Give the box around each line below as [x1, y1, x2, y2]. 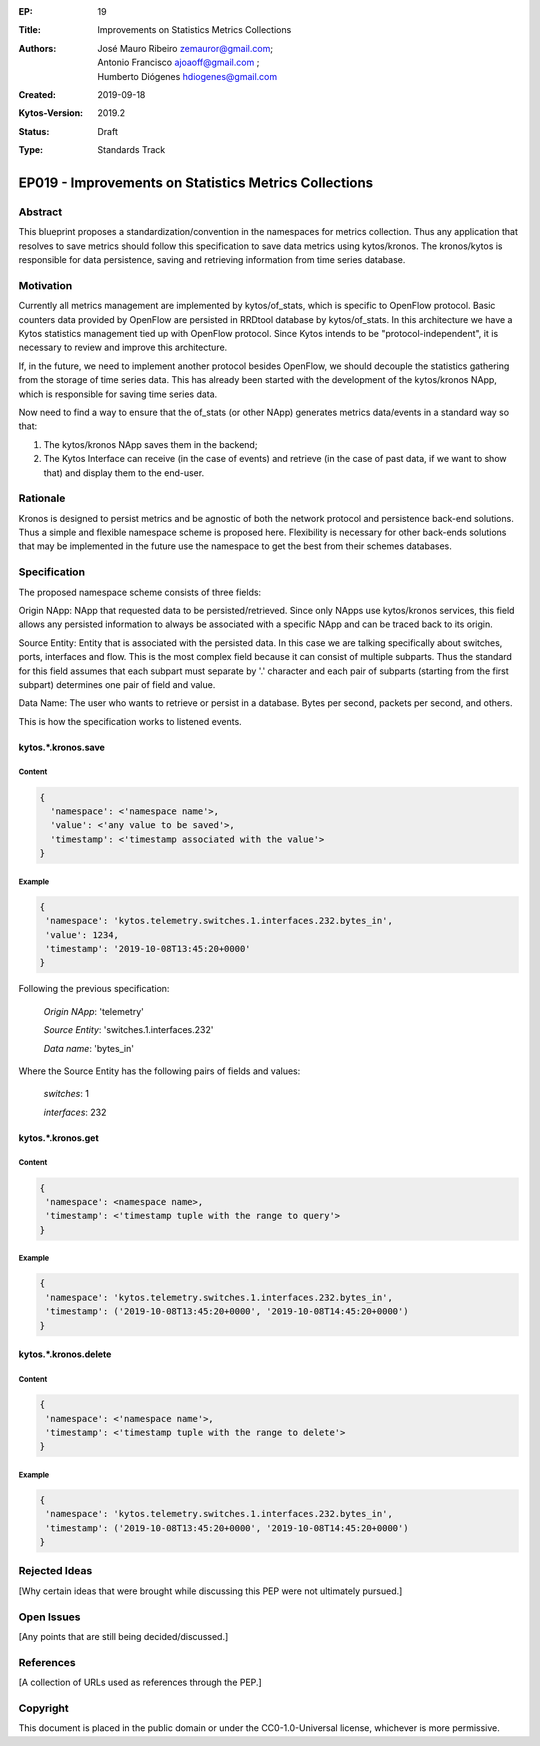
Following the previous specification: [18, 983, 170, 995]
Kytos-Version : [18, 107, 84, 119]
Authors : [18, 42, 57, 54]
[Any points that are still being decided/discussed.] [18, 1630, 229, 1642]
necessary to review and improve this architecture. [18, 341, 228, 354]
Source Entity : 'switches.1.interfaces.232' [43, 1024, 214, 1036]
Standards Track [97, 144, 166, 156]
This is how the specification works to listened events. [18, 715, 242, 727]
